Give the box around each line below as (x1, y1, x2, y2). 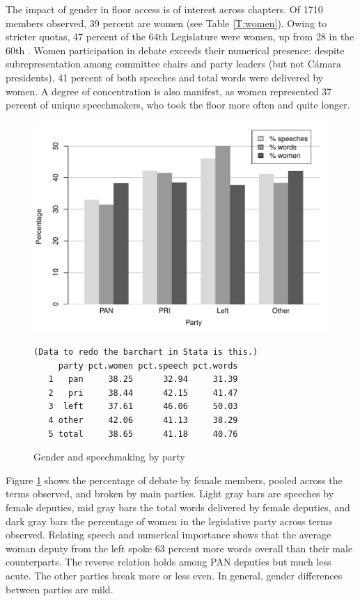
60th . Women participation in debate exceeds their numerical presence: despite (6, 42, 345, 57)
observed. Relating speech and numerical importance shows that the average (6, 527, 331, 542)
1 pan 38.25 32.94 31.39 (48, 374, 238, 385)
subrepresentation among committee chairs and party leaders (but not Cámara (6, 56, 341, 71)
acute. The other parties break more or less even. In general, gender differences (6, 568, 343, 582)
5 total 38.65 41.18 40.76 (48, 428, 238, 439)
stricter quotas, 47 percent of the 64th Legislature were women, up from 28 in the (6, 29, 354, 44)
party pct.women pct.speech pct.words (58, 360, 238, 371)
